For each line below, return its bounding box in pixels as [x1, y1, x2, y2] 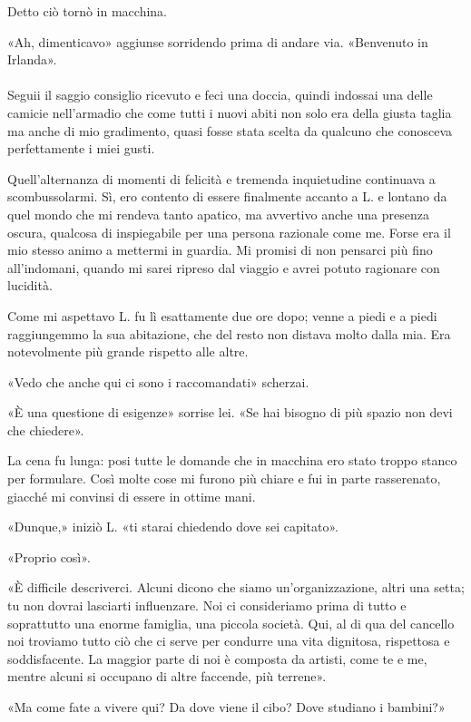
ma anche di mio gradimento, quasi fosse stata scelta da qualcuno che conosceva [7, 121, 453, 140]
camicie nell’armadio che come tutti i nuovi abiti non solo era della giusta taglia [7, 102, 452, 122]
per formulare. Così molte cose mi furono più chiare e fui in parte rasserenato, [7, 469, 441, 488]
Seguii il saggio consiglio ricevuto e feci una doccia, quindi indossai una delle [7, 85, 433, 104]
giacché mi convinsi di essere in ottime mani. [7, 486, 256, 505]
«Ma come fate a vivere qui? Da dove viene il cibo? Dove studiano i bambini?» [7, 698, 446, 716]
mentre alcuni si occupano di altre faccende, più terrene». [7, 667, 327, 686]
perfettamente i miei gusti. [7, 139, 155, 158]
